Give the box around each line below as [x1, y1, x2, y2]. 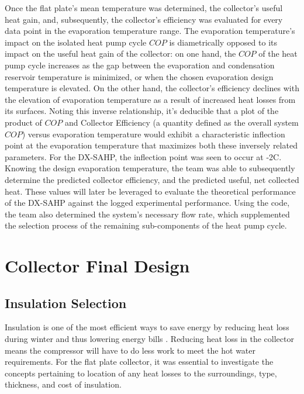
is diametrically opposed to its [169, 36, 277, 48]
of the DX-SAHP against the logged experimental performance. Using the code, [5, 196, 290, 209]
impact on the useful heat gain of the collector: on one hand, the [5, 47, 236, 60]
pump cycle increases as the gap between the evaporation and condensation [5, 58, 275, 71]
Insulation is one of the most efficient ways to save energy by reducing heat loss [5, 321, 289, 333]
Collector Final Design [5, 254, 190, 278]
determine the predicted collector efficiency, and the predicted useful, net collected [5, 173, 299, 185]
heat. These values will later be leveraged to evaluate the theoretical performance [5, 185, 296, 197]
